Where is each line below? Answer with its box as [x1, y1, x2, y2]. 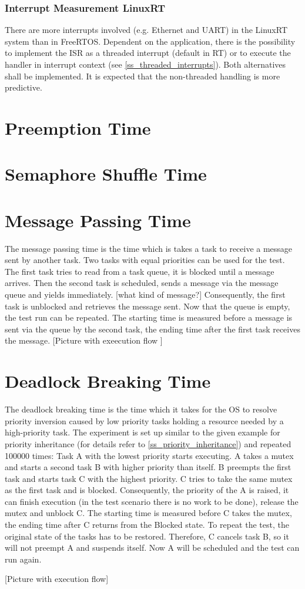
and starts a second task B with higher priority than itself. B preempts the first [5, 461, 291, 473]
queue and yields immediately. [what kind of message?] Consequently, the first [5, 288, 286, 301]
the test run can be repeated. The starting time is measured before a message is [5, 311, 293, 324]
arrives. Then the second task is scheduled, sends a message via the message [5, 277, 279, 289]
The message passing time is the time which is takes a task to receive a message [5, 242, 293, 254]
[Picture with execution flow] [5, 573, 109, 585]
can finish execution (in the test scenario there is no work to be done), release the [5, 495, 299, 507]
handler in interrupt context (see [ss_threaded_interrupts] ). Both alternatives [5, 58, 286, 70]
